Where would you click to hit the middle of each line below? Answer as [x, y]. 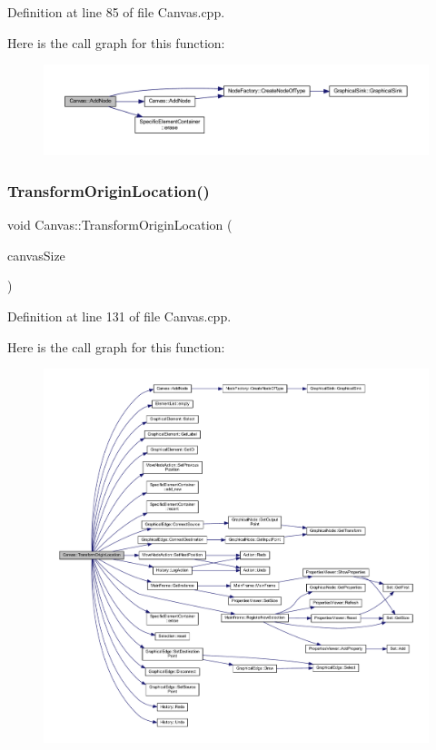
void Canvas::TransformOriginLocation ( [120, 225]
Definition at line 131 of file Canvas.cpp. [119, 316]
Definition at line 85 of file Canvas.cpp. [116, 12]
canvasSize [36, 255]
